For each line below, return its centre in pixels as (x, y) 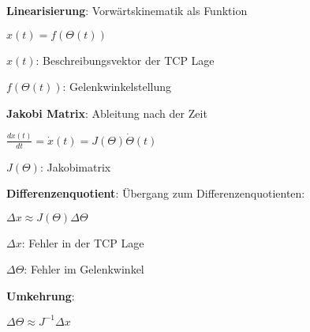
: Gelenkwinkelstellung (117, 87)
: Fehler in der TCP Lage (83, 242)
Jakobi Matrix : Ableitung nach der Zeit (107, 113)
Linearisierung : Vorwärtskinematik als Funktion (127, 10)
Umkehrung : (41, 295)
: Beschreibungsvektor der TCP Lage (125, 60)
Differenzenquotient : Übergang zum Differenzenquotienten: (156, 193)
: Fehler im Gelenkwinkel (84, 269)
